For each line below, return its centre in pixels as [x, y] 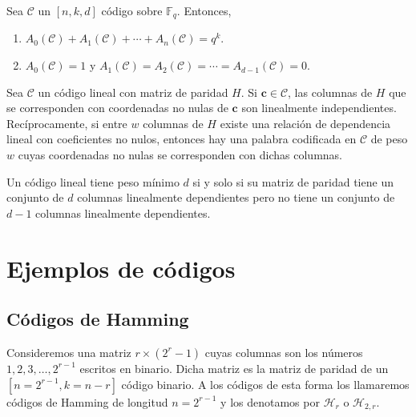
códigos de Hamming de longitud [87, 401]
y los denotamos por [270, 401]
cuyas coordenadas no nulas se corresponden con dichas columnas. [180, 155]
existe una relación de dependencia [305, 123]
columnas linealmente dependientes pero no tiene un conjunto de [236, 197]
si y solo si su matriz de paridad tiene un [293, 181]
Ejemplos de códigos [121, 268]
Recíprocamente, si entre [67, 123]
